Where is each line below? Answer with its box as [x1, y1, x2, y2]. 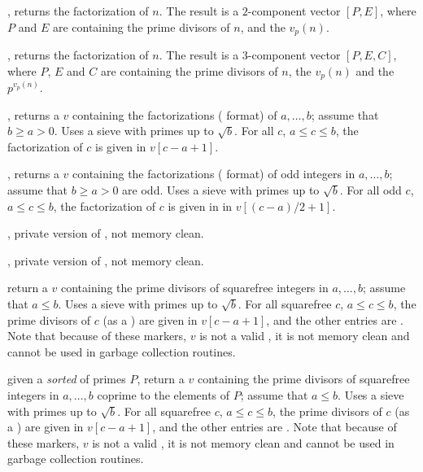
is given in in [168, 197, 233, 214]
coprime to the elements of [97, 387, 230, 403]
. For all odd [339, 181, 402, 199]
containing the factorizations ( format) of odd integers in [72, 165, 355, 182]
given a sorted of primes [7, 370, 126, 387]
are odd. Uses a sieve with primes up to [122, 181, 320, 199]
